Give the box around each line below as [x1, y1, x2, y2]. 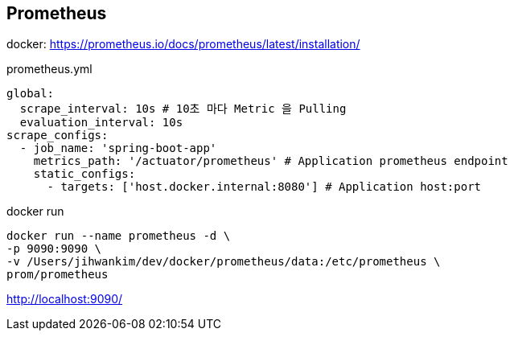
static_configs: [33, 167, 136, 181]
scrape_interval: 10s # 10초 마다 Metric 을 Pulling [19, 102, 347, 116]
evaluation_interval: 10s [19, 116, 183, 129]
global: [6, 87, 55, 101]
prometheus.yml [6, 62, 93, 76]
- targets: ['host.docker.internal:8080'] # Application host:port [47, 180, 482, 194]
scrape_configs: [6, 129, 109, 142]
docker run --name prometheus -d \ [6, 229, 231, 243]
